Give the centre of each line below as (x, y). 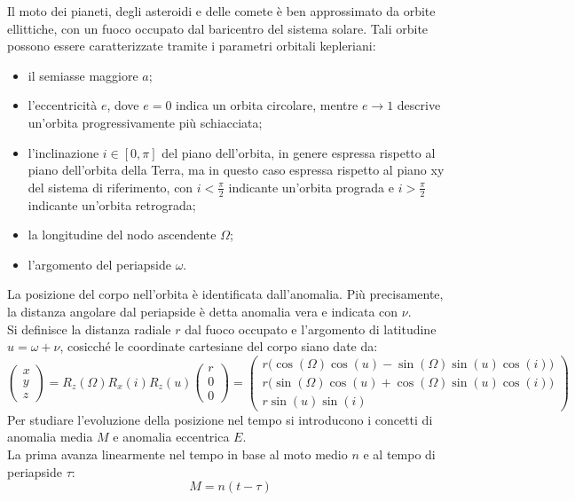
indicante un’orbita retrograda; (112, 204)
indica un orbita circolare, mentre (267, 105)
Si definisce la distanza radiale (89, 329)
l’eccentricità (63, 105)
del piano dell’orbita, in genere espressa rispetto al (299, 152)
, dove (123, 105)
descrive (419, 105)
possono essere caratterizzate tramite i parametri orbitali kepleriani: (192, 46)
